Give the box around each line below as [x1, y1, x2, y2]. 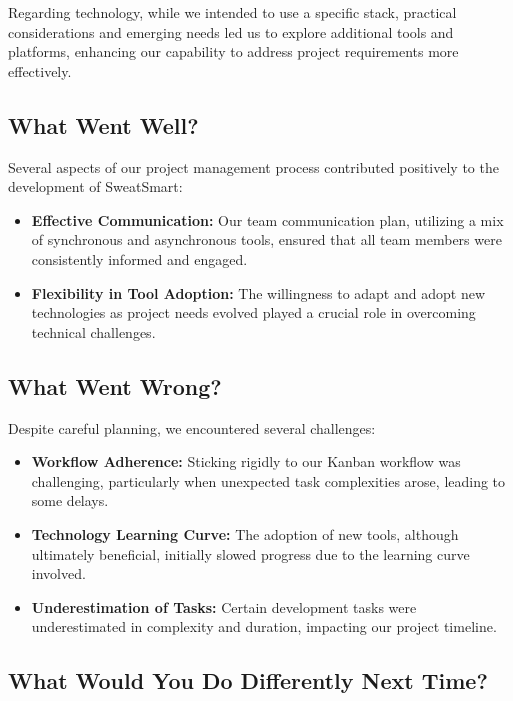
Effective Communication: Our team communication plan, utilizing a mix [31, 209, 504, 230]
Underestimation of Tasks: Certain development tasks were [31, 596, 417, 617]
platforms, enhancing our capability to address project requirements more [8, 41, 459, 62]
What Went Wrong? [8, 370, 222, 401]
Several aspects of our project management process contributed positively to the [8, 156, 499, 177]
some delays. [31, 490, 109, 511]
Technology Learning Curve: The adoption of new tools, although [31, 523, 459, 544]
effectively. [8, 60, 72, 81]
